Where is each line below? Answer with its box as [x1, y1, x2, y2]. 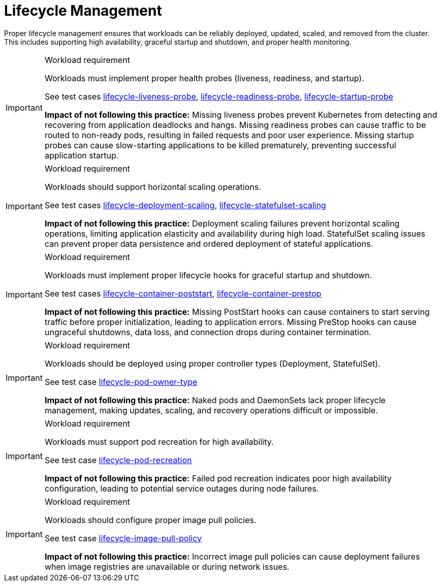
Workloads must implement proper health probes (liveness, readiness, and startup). [44, 73, 364, 83]
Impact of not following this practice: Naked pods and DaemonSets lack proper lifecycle [44, 395, 386, 405]
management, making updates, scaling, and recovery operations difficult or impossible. [44, 405, 378, 415]
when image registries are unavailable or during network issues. [44, 561, 290, 572]
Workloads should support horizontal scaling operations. [44, 181, 261, 192]
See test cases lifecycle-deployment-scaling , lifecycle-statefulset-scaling [44, 200, 326, 210]
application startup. [44, 150, 119, 160]
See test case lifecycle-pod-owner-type [44, 376, 198, 387]
